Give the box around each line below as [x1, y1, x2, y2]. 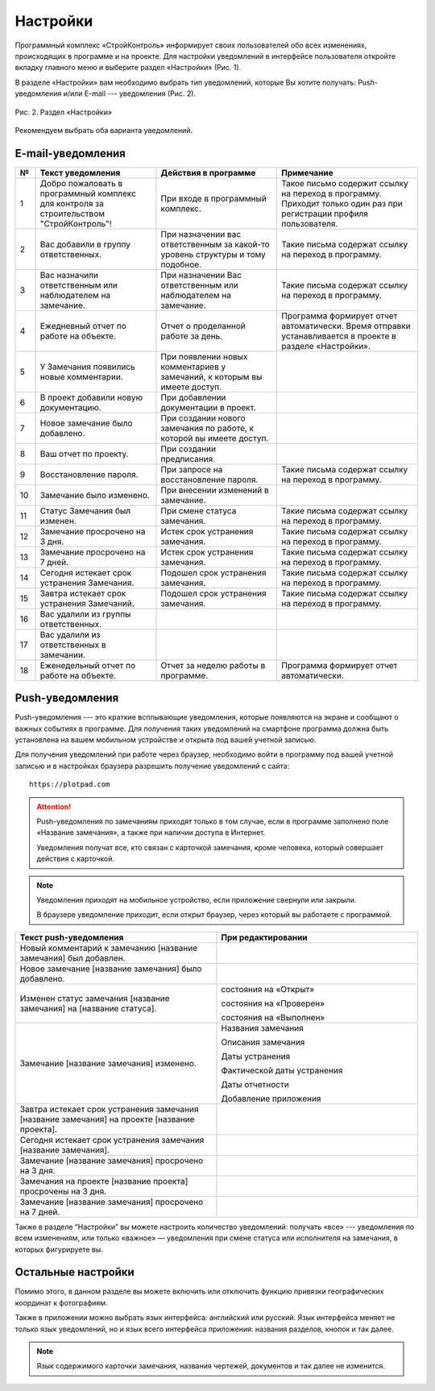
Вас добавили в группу [39, 239, 130, 250]
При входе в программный [160, 193, 267, 204]
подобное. [160, 259, 201, 270]
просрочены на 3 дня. [19, 1185, 107, 1197]
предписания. [160, 453, 216, 464]
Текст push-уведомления [19, 932, 124, 943]
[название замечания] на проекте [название [19, 1113, 195, 1124]
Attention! [36, 802, 72, 812]
